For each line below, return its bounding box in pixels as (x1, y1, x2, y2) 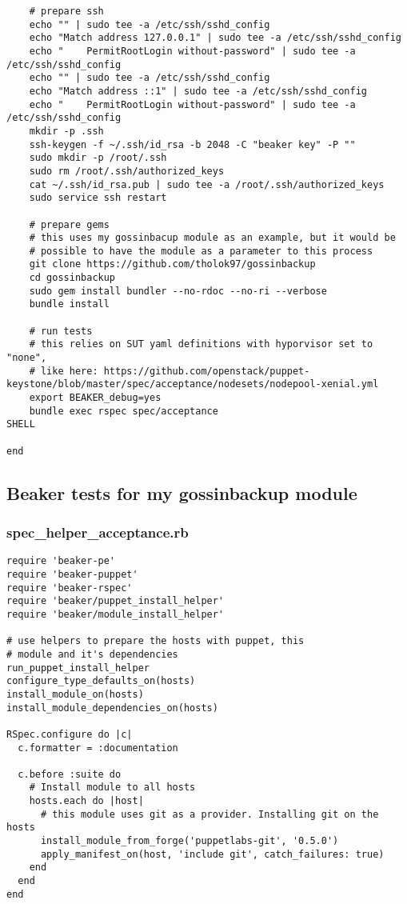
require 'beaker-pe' (6, 555, 116, 567)
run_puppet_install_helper (6, 662, 150, 674)
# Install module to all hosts (29, 782, 196, 794)
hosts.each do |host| (29, 795, 144, 807)
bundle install (29, 298, 110, 310)
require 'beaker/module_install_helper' (6, 608, 225, 620)
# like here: (29, 365, 98, 377)
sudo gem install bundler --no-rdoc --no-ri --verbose (29, 285, 327, 297)
